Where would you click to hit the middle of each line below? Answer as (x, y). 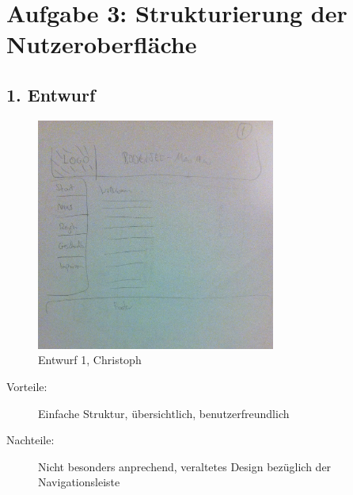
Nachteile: (30, 440)
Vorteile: (27, 387)
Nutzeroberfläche (102, 44)
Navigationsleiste (79, 482)
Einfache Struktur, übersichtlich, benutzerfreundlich (164, 413)
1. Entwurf (51, 94)
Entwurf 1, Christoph (90, 360)
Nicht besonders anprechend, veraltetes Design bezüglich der (185, 466)
